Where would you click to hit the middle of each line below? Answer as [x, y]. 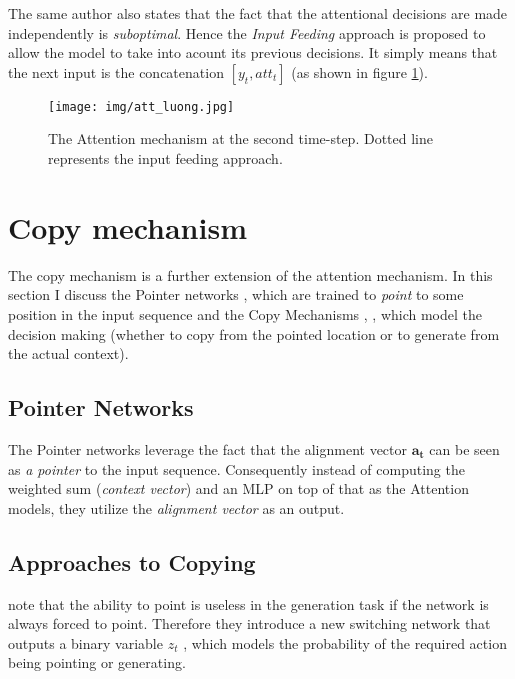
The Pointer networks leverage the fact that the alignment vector [208, 448]
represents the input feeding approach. [165, 158]
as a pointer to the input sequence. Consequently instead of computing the [236, 468]
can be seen [464, 448]
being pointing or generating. [97, 662]
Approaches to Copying [132, 561]
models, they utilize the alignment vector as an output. [176, 507]
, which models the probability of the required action [345, 642]
